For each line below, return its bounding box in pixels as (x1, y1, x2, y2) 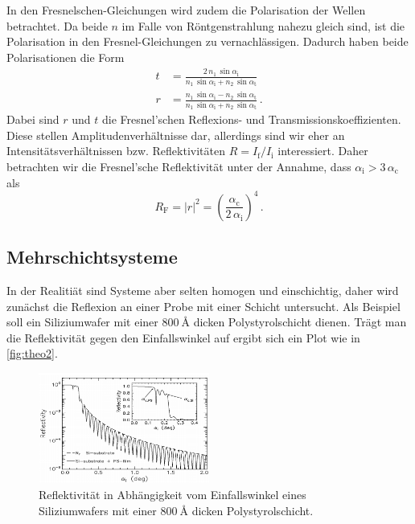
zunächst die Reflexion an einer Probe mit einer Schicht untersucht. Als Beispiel (6, 297, 401, 314)
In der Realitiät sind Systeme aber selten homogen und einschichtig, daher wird (6, 281, 399, 298)
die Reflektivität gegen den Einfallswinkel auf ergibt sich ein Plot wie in (6, 329, 360, 346)
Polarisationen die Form (6, 48, 125, 65)
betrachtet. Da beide (6, 17, 108, 34)
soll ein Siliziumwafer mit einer (6, 313, 158, 330)
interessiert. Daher (277, 142, 368, 159)
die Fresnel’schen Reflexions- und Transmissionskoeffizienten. (102, 111, 401, 128)
